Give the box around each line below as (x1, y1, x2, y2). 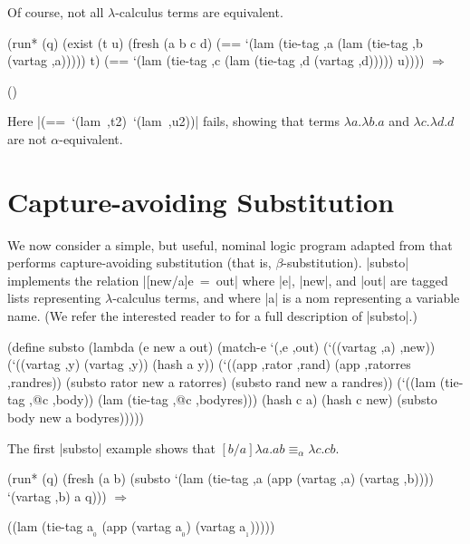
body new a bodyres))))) (7, 408, 145, 427)
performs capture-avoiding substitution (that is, (7, 253, 272, 272)
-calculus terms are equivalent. (115, 3, 283, 21)
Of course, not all (7, 3, 104, 21)
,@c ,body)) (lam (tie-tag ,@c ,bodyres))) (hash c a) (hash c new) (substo (29, 390, 437, 409)
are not (7, 129, 47, 148)
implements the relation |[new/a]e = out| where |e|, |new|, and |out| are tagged (7, 270, 448, 289)
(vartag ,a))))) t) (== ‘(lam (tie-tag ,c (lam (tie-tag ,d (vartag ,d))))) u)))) (7, 51, 425, 70)
